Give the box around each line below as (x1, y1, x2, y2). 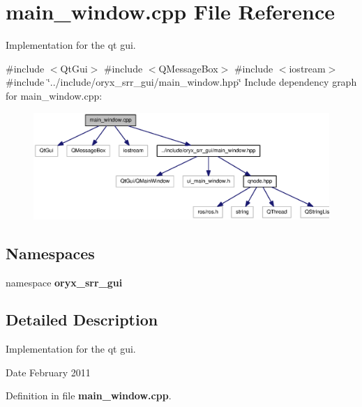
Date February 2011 (6, 364, 91, 379)
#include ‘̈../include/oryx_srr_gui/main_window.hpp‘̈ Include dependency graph (6, 75, 357, 89)
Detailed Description (6, 309, 158, 330)
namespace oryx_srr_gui (6, 275, 123, 289)
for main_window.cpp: (6, 88, 103, 102)
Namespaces (6, 242, 95, 263)
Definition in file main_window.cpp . (6, 388, 172, 403)
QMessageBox (158, 61, 218, 75)
